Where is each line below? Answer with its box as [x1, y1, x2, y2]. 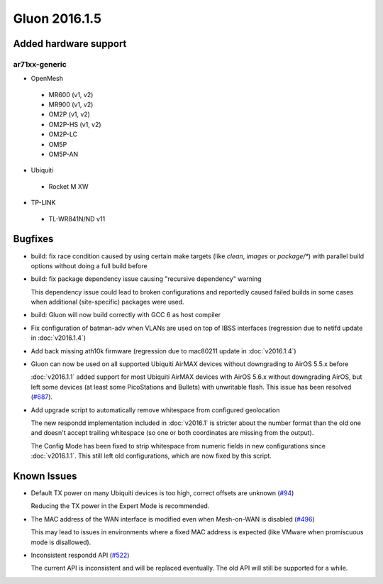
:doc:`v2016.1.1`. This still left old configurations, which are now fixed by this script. [30, 451, 272, 461]
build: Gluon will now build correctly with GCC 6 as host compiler [30, 311, 221, 319]
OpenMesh [30, 75, 64, 83]
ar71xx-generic [13, 59, 67, 69]
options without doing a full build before [30, 261, 148, 270]
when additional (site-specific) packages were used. [30, 298, 184, 307]
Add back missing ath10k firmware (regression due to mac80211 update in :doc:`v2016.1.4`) [30, 346, 297, 355]
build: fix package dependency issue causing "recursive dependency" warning [30, 275, 262, 283]
